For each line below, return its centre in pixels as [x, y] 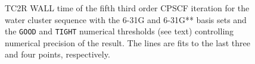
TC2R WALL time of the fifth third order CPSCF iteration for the [127, 8]
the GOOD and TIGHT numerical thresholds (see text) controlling [119, 31]
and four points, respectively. [57, 54]
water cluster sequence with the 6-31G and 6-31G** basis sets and [126, 19]
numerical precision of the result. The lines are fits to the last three [128, 42]
